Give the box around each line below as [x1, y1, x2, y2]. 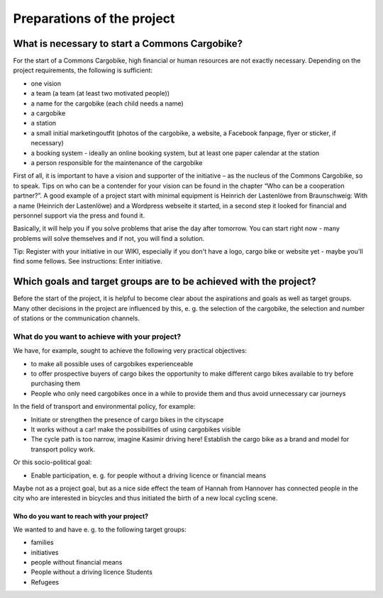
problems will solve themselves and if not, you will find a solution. [13, 234, 205, 242]
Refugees [30, 577, 60, 586]
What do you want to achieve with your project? [13, 332, 182, 342]
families [30, 538, 54, 547]
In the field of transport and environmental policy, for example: [13, 402, 196, 411]
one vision [30, 79, 62, 88]
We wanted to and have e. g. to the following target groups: [13, 525, 187, 534]
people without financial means [30, 558, 123, 566]
